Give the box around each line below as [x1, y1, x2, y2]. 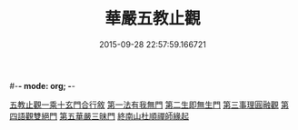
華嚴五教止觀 [104, 8, 201, 29]
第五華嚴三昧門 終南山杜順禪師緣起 [58, 110, 189, 121]
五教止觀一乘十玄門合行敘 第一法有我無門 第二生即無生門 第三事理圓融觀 [9, 99, 279, 110]
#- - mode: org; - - [9, 80, 75, 91]
